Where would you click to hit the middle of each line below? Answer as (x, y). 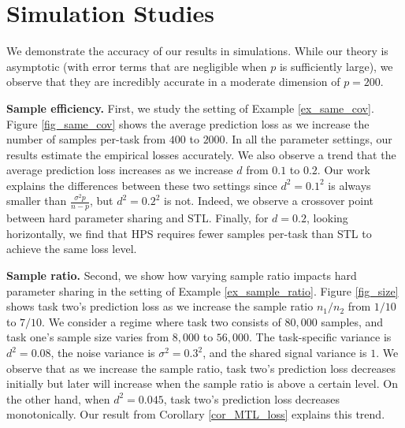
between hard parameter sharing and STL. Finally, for (137, 218)
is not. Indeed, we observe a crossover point (269, 201)
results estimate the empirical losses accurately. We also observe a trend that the (201, 154)
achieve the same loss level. (72, 249)
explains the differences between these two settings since (142, 185)
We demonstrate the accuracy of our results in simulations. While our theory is (197, 51)
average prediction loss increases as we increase (120, 170)
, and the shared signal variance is (285, 353)
